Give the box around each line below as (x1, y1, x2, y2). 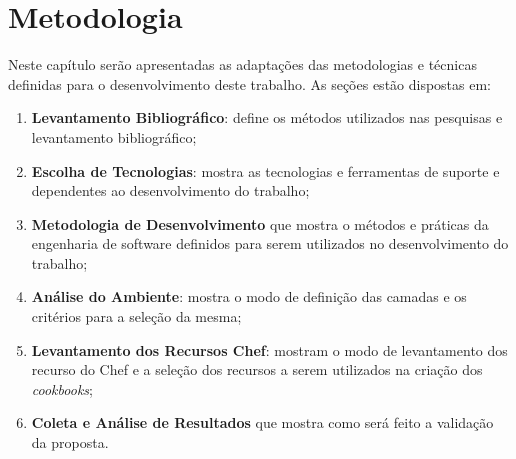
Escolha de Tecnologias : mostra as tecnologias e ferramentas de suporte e (31, 160, 500, 181)
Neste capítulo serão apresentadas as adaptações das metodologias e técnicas (8, 54, 477, 75)
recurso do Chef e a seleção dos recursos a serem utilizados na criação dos (31, 359, 483, 380)
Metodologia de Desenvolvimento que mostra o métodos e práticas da (31, 213, 489, 234)
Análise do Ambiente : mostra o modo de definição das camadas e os (31, 286, 467, 307)
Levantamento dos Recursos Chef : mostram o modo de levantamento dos (31, 339, 508, 360)
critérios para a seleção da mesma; (31, 306, 242, 327)
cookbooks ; (31, 378, 93, 399)
